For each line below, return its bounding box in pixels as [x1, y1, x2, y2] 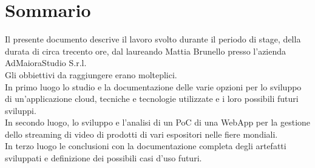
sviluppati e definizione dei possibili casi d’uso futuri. [5, 152, 202, 164]
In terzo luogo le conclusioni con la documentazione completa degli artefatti [5, 139, 286, 152]
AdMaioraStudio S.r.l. [5, 56, 87, 69]
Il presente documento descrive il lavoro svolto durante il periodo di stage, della [5, 33, 301, 45]
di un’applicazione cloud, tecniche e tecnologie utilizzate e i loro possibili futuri [5, 92, 299, 105]
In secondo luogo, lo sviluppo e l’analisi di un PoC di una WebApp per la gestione [5, 116, 311, 129]
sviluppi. [5, 104, 36, 116]
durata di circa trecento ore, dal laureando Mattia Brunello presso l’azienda [5, 44, 286, 57]
